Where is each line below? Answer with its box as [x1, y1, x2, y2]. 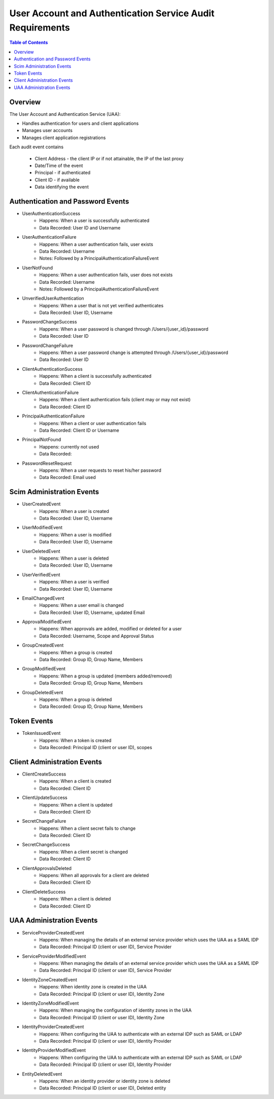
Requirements [9, 22, 71, 33]
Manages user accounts [22, 127, 73, 134]
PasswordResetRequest [22, 460, 72, 466]
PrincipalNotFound [22, 437, 61, 443]
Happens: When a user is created [39, 508, 109, 514]
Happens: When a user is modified [39, 531, 112, 538]
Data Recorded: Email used [39, 474, 96, 480]
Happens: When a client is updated [39, 801, 113, 807]
